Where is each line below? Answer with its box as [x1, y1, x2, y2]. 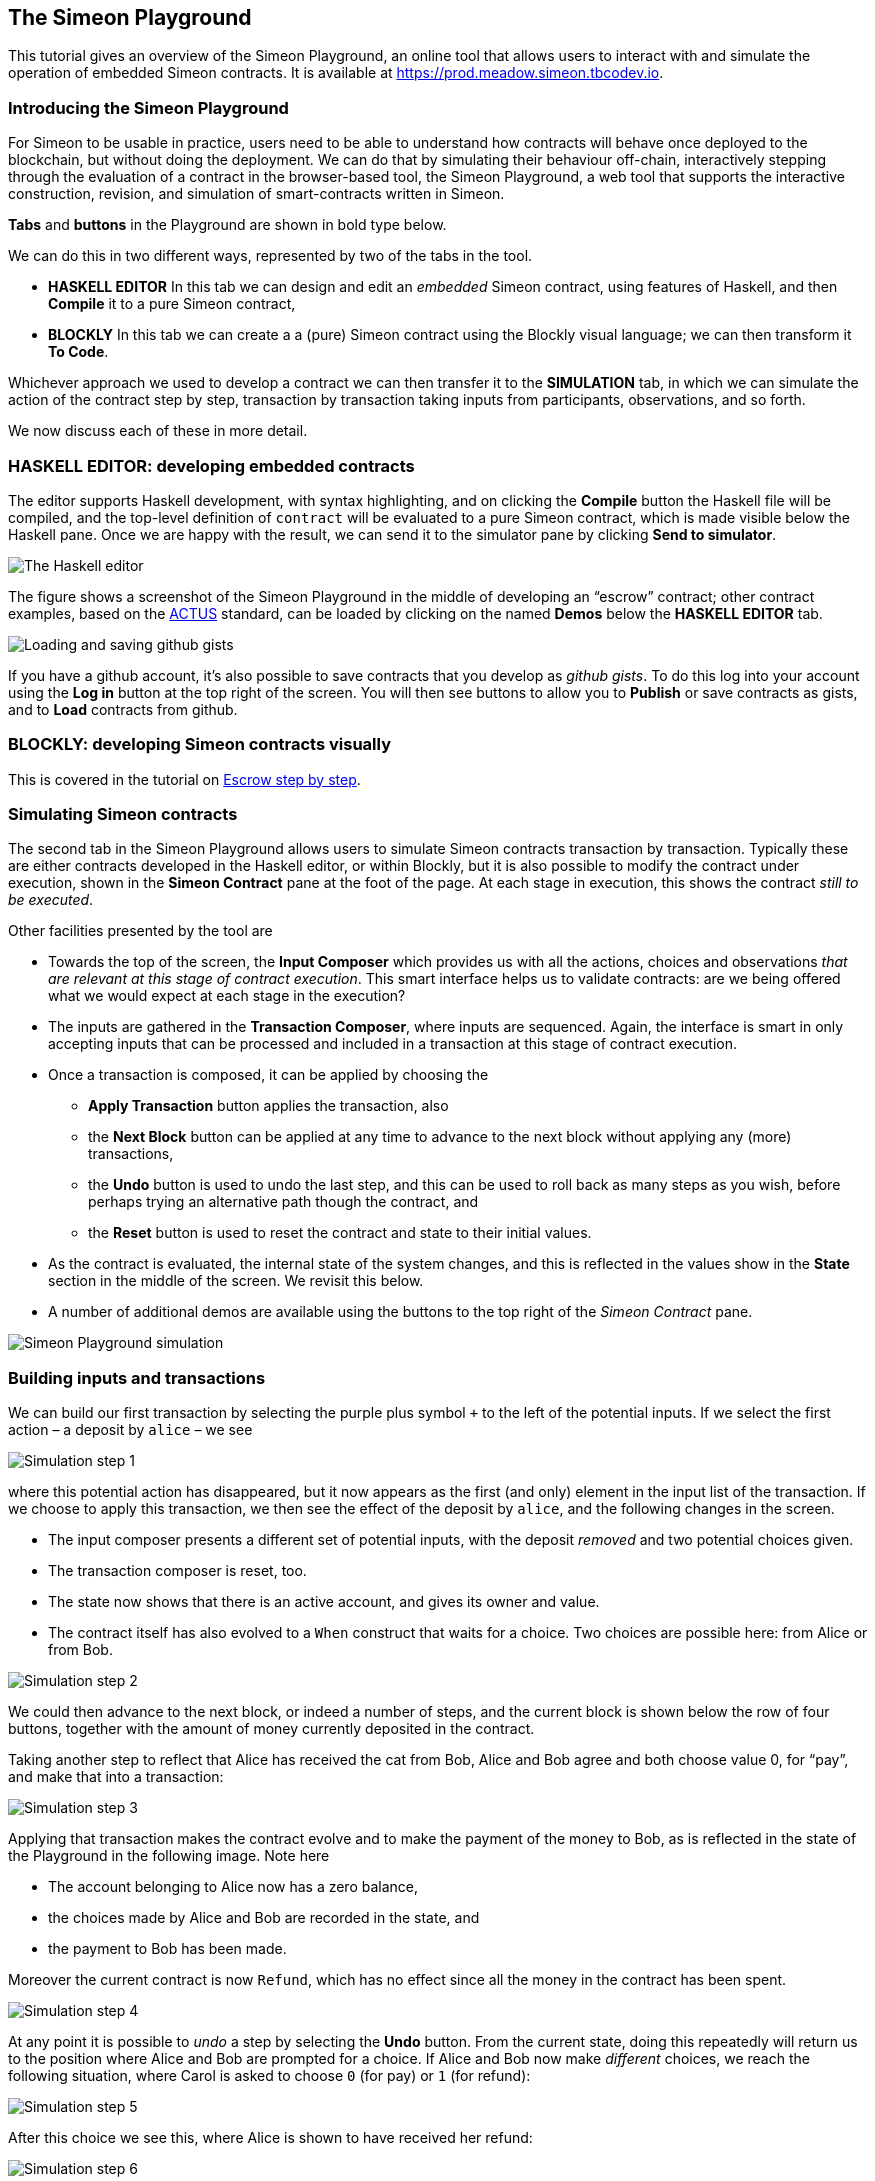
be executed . [8, 891, 94, 909]
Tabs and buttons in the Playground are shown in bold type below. [8, 216, 447, 234]
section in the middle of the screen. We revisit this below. [48, 1272, 424, 1290]
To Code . [48, 343, 109, 361]
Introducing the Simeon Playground [8, 97, 289, 118]
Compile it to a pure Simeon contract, [48, 295, 296, 313]
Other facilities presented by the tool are [8, 922, 273, 940]
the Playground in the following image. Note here [8, 1847, 330, 1865]
